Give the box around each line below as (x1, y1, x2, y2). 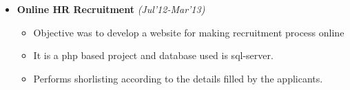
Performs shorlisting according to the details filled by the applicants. (33, 71, 323, 85)
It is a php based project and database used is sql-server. (33, 48, 274, 63)
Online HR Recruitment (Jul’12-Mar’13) (17, 2, 205, 16)
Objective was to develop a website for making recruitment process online (33, 25, 344, 39)
